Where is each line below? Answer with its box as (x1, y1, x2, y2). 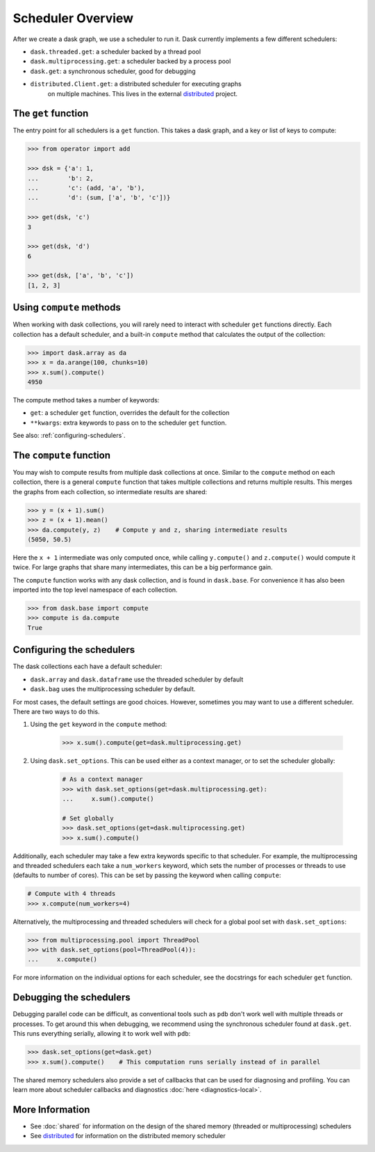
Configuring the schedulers (12, 644, 135, 656)
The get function (12, 108, 89, 120)
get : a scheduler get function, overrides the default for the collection (30, 409, 230, 417)
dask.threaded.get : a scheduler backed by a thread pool (30, 47, 201, 56)
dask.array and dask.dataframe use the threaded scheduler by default (30, 675, 244, 684)
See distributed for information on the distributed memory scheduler (30, 1132, 226, 1140)
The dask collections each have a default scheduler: (12, 662, 162, 671)
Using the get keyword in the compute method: (30, 720, 167, 729)
